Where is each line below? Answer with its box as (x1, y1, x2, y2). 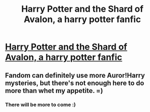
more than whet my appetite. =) (5, 87, 103, 95)
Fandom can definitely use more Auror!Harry (5, 71, 145, 79)
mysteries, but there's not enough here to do (5, 79, 145, 87)
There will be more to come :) (5, 101, 76, 108)
